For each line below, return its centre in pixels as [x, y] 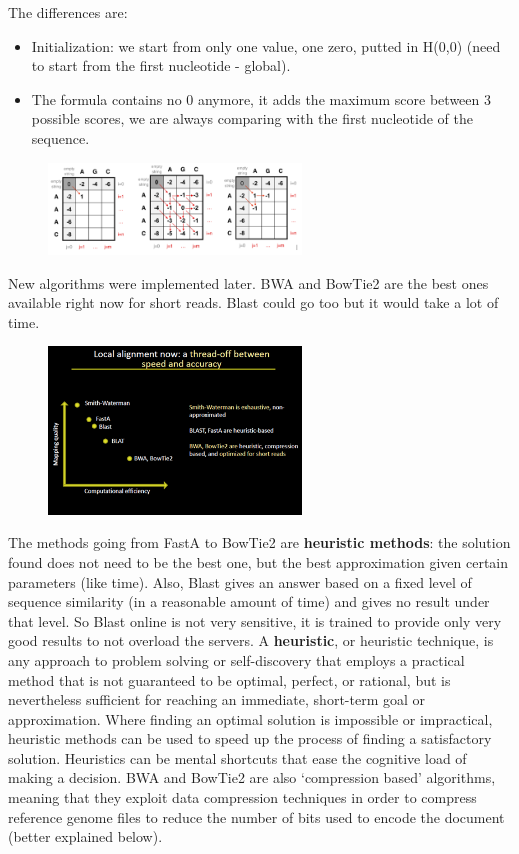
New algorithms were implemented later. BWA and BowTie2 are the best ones [248, 282]
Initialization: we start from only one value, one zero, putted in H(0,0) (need [266, 45]
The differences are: [68, 12]
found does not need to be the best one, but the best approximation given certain [258, 561]
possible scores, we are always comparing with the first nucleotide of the [252, 118]
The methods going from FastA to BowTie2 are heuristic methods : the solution [259, 542]
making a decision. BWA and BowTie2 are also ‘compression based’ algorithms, [252, 777]
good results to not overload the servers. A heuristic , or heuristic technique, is [251, 640]
